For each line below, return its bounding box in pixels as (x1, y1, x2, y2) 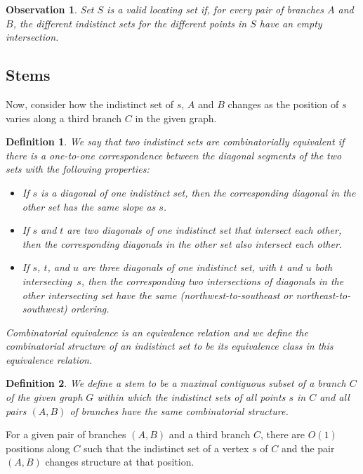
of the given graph (6, 390, 83, 404)
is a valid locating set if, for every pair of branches (107, 2, 324, 16)
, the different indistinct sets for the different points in (13, 15, 247, 30)
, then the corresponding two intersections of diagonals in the (81, 273, 344, 288)
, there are (260, 427, 305, 442)
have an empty (259, 15, 322, 30)
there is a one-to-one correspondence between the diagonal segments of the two (6, 147, 342, 162)
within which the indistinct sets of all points (97, 390, 286, 404)
